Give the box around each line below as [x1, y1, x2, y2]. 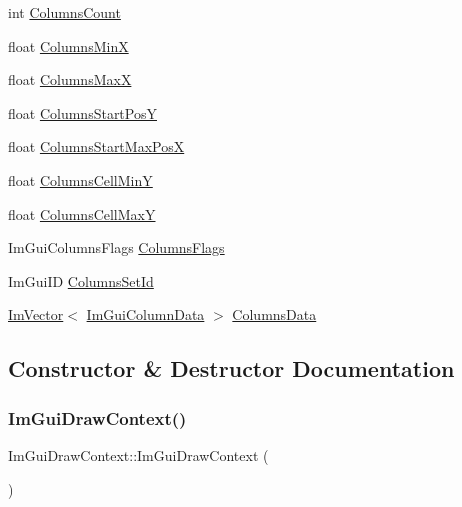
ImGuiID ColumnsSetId [8, 270, 154, 291]
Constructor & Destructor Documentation [8, 353, 455, 384]
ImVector [8, 304, 64, 325]
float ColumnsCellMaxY [8, 203, 156, 224]
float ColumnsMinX [8, 35, 129, 56]
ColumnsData [232, 304, 317, 325]
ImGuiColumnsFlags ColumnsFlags [8, 237, 225, 258]
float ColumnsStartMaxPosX [8, 136, 185, 157]
